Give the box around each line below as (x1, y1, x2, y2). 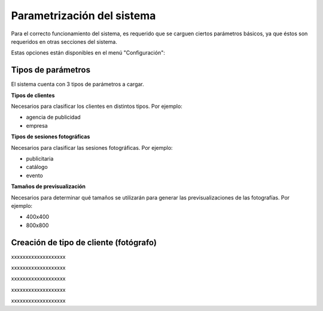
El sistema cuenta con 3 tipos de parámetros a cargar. (11, 81, 145, 88)
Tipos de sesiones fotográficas (11, 133, 90, 140)
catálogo (26, 164, 48, 171)
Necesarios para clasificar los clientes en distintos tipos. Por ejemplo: (11, 102, 182, 110)
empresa (26, 122, 48, 129)
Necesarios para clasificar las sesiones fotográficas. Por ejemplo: (11, 144, 173, 151)
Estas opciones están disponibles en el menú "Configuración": (11, 49, 166, 56)
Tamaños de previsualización (11, 183, 86, 190)
